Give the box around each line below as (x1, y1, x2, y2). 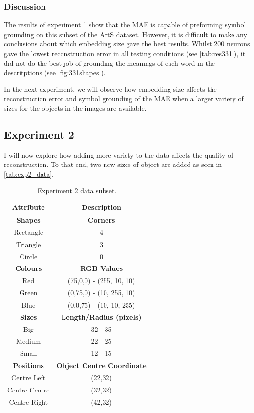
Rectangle (14, 227, 43, 237)
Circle (20, 251, 38, 261)
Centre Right (9, 396, 48, 407)
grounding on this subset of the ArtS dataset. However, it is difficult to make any (4, 29, 247, 39)
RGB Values (80, 263, 123, 273)
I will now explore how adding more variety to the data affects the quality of (4, 149, 233, 160)
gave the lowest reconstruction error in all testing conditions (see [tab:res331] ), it (4, 48, 246, 58)
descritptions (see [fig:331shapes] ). (4, 67, 106, 78)
